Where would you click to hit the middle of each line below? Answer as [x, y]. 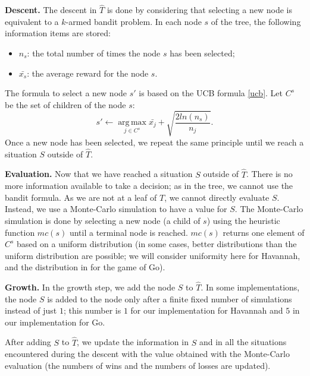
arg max [132, 122]
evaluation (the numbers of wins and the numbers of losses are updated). [138, 365]
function [20, 232]
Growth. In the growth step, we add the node [90, 287]
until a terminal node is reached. [129, 232]
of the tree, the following [256, 21]
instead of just [31, 310]
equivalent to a [32, 21]
